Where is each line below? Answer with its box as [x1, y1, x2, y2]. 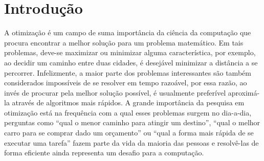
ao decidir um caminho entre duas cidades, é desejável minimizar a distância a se [4, 57, 258, 67]
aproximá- [228, 87, 260, 98]
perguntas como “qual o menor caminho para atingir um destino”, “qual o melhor [4, 117, 260, 128]
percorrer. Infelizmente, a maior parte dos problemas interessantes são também [4, 67, 251, 78]
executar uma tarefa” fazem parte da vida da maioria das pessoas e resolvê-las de [4, 137, 259, 148]
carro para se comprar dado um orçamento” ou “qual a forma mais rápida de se [4, 127, 254, 138]
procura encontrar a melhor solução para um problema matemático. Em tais [4, 37, 244, 48]
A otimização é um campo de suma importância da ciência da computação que [4, 27, 251, 38]
